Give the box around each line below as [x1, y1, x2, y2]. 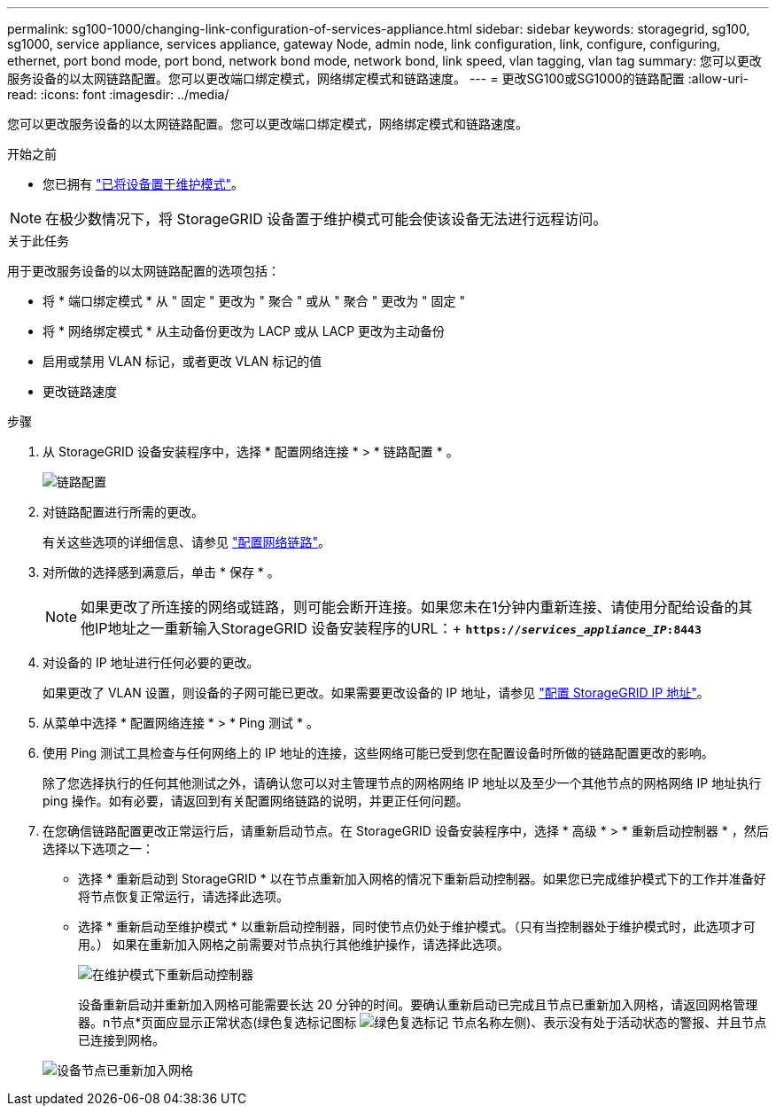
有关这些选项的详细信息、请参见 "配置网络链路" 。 [43, 534, 330, 549]
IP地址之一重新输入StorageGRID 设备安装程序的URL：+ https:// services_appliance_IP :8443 [95, 619, 702, 637]
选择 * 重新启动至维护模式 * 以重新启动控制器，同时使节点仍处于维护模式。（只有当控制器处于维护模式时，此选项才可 [78, 919, 756, 934]
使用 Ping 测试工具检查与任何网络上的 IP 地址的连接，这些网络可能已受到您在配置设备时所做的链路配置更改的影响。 [43, 745, 714, 760]
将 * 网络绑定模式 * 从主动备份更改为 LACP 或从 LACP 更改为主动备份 [43, 323, 446, 339]
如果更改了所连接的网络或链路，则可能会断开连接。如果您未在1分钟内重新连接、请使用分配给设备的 [81, 598, 739, 616]
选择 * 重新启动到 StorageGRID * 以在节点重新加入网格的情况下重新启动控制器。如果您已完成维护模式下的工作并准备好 [78, 871, 766, 886]
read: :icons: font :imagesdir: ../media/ [7, 87, 229, 102]
